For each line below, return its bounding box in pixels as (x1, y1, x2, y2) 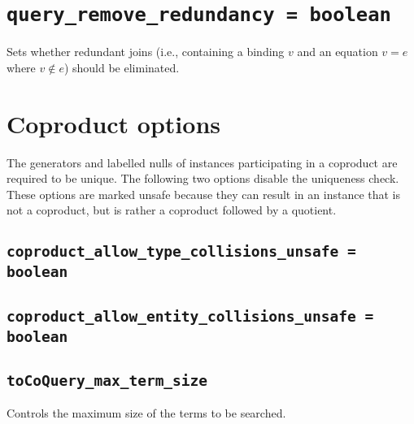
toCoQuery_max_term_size (7, 371, 208, 389)
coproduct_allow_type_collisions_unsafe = (7, 243, 356, 261)
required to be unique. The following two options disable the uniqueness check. (7, 170, 399, 187)
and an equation (297, 43, 378, 60)
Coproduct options (7, 106, 221, 140)
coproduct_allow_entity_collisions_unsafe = (7, 307, 374, 325)
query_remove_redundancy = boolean (7, 3, 391, 27)
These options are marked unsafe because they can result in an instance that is (7, 185, 401, 202)
